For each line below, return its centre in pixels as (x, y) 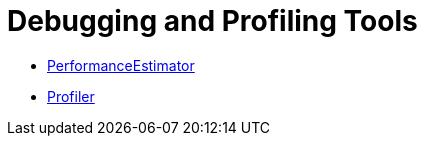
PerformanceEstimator (121, 65)
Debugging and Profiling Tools (212, 21)
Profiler (71, 96)
